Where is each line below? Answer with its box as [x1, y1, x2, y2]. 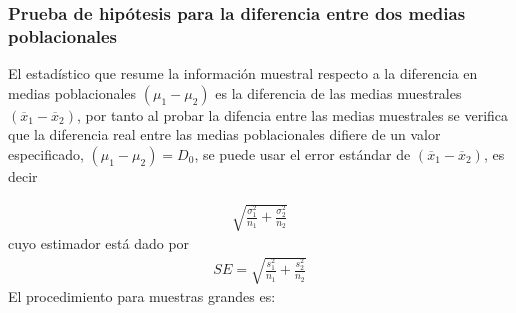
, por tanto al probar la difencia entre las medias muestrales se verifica [77, 104, 509, 125]
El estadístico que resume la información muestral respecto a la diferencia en [8, 63, 478, 84]
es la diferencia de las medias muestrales [215, 82, 462, 103]
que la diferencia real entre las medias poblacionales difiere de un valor [8, 124, 441, 145]
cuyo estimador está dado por [8, 233, 190, 254]
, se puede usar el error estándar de [194, 143, 411, 164]
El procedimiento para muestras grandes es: [8, 286, 276, 307]
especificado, [8, 143, 84, 164]
